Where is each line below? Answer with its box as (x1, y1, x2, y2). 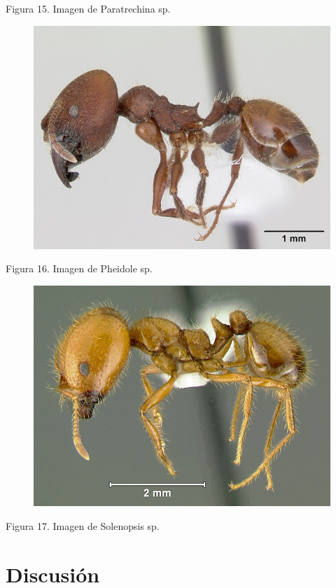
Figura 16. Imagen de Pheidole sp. (6, 261, 153, 276)
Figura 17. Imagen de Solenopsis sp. (6, 518, 160, 533)
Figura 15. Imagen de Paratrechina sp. (6, 1, 171, 15)
